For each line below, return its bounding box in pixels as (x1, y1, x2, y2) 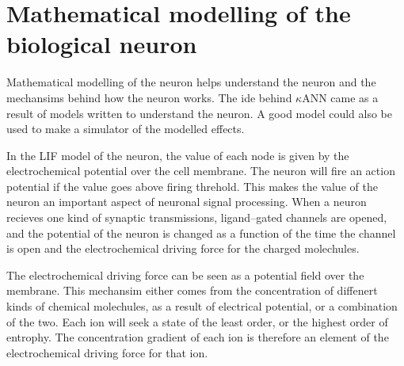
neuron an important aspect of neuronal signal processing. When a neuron (6, 193, 367, 210)
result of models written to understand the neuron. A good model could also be (6, 105, 392, 121)
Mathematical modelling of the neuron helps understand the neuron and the (6, 74, 376, 90)
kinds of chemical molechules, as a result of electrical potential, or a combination (6, 298, 398, 315)
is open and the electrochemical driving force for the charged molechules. (6, 240, 360, 257)
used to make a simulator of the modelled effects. (6, 120, 245, 137)
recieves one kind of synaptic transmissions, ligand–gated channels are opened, (6, 209, 387, 226)
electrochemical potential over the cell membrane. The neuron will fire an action (6, 162, 395, 179)
